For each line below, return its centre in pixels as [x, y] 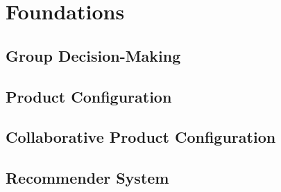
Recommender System [87, 178]
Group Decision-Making [93, 55]
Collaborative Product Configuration [141, 137]
